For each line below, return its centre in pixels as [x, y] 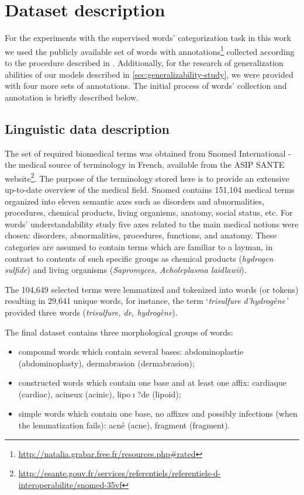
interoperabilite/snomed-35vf [70, 484]
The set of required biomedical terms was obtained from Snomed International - [148, 153]
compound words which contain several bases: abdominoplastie [131, 352]
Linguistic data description [87, 128]
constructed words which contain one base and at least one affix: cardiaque [152, 382]
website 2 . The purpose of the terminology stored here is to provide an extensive [147, 177]
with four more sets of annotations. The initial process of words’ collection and [146, 86]
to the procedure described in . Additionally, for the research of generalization [144, 62]
